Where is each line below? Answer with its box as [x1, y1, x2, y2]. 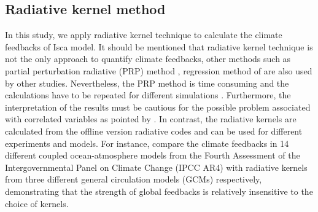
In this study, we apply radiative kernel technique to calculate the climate [5, 28, 282, 41]
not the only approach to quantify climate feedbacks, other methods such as [5, 52, 291, 65]
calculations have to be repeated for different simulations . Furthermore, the [5, 88, 291, 101]
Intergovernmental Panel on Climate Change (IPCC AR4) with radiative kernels [5, 160, 308, 173]
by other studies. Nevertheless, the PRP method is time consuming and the [5, 76, 289, 89]
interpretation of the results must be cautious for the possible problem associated [5, 100, 311, 113]
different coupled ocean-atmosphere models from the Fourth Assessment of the [5, 149, 300, 162]
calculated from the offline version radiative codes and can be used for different [5, 124, 303, 137]
